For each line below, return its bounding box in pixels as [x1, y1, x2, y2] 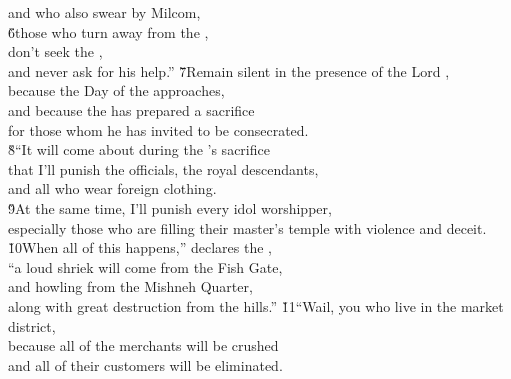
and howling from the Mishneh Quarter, [8, 276, 253, 297]
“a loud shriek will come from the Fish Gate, [8, 256, 283, 277]
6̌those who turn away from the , [8, 21, 209, 42]
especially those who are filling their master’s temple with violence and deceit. [8, 217, 487, 238]
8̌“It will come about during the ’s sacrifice [8, 139, 270, 160]
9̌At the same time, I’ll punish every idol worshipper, [8, 197, 332, 218]
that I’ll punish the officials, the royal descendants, [8, 158, 319, 179]
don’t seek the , [8, 41, 103, 62]
